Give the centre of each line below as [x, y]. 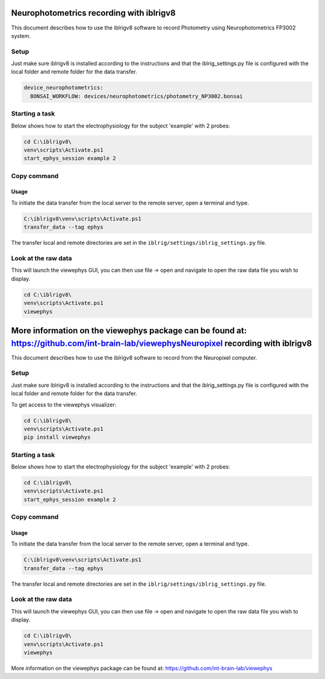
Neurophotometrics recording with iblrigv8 [93, 13]
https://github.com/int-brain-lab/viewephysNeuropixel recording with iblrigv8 [162, 343]
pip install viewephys [57, 437]
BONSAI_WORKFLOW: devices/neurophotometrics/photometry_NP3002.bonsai [137, 96]
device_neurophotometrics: [63, 88]
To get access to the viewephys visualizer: [64, 404]
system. [21, 35]
